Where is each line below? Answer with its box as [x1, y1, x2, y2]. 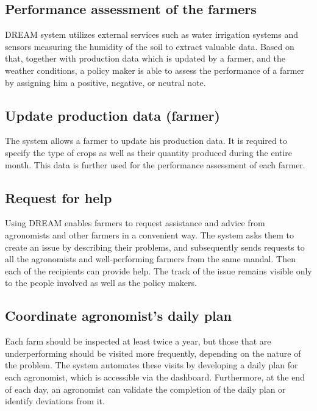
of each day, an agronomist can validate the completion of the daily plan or [5, 382, 286, 395]
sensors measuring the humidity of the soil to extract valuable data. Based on [5, 40, 294, 52]
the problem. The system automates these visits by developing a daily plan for [5, 359, 298, 371]
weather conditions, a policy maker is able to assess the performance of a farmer [5, 63, 305, 76]
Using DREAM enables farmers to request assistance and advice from [5, 216, 265, 229]
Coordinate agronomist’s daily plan [5, 306, 232, 325]
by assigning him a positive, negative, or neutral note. [5, 76, 206, 88]
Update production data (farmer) [5, 105, 220, 124]
